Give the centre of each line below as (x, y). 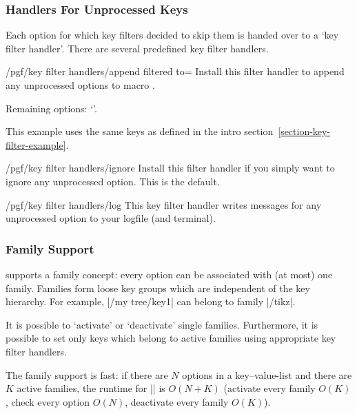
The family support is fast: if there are (87, 374)
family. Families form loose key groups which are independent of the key (158, 288)
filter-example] (36, 144)
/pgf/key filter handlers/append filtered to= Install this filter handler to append (175, 71)
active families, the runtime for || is (91, 388)
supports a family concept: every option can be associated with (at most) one (169, 274)
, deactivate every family (177, 401)
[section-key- (304, 131)
